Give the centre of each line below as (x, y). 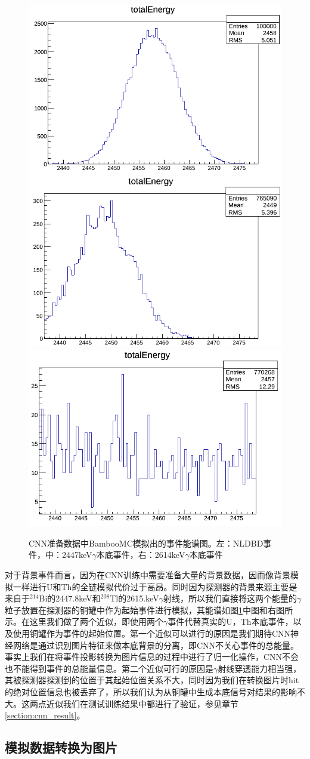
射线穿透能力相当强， (260, 668)
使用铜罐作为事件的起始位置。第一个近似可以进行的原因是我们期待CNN (152, 633)
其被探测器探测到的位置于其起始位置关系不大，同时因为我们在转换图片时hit (152, 680)
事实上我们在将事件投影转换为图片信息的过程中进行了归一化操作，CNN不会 (152, 657)
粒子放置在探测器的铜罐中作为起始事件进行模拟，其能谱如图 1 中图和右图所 (149, 610)
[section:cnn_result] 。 (45, 715)
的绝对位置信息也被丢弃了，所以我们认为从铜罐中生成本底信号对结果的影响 (151, 691)
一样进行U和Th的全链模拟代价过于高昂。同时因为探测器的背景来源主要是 (155, 586)
